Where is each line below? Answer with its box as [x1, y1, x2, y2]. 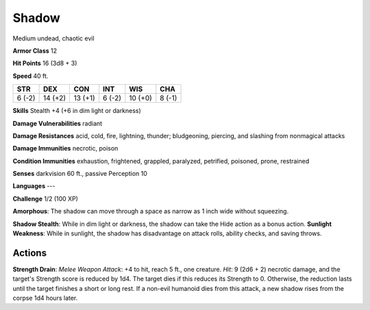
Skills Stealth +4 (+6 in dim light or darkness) [12, 107, 142, 115]
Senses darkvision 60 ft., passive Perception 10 [12, 170, 147, 178]
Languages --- [12, 182, 56, 190]
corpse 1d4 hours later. [12, 294, 78, 302]
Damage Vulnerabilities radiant [12, 119, 103, 127]
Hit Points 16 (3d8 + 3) [12, 59, 77, 68]
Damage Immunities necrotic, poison [12, 144, 119, 153]
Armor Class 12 [12, 47, 58, 55]
